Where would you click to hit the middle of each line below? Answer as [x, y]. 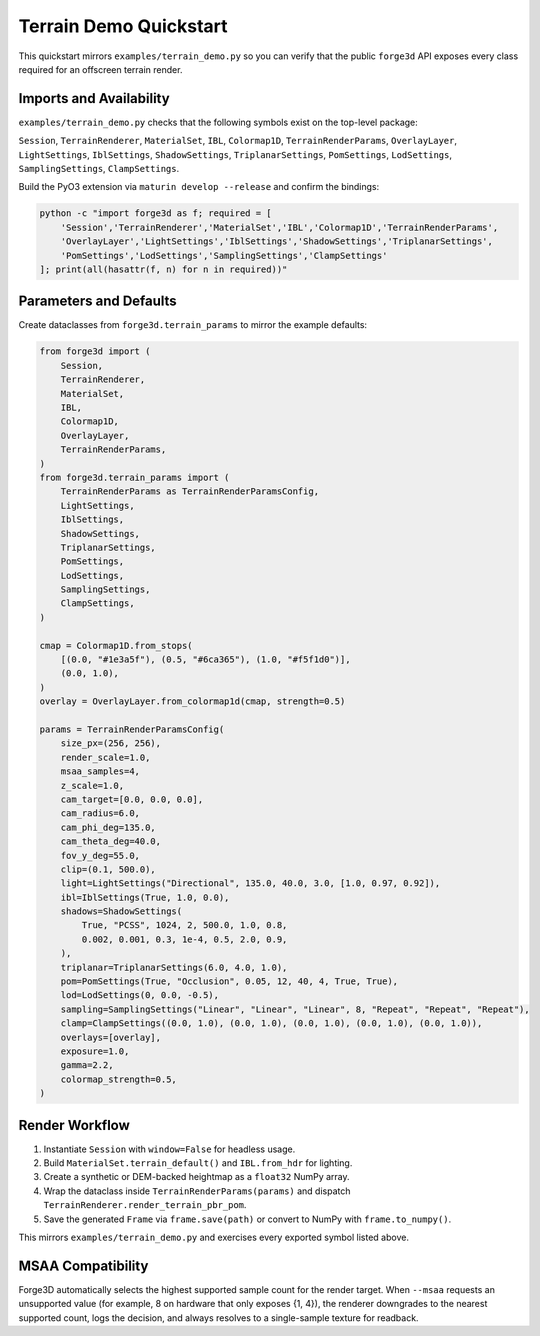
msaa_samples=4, [100, 771]
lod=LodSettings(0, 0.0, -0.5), [140, 995]
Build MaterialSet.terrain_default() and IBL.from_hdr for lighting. [198, 1163]
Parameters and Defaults [97, 301]
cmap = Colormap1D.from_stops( [116, 645]
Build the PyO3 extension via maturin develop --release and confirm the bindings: [199, 187]
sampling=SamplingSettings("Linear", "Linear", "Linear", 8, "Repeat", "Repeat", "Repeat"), [295, 1009]
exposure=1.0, [95, 1051]
